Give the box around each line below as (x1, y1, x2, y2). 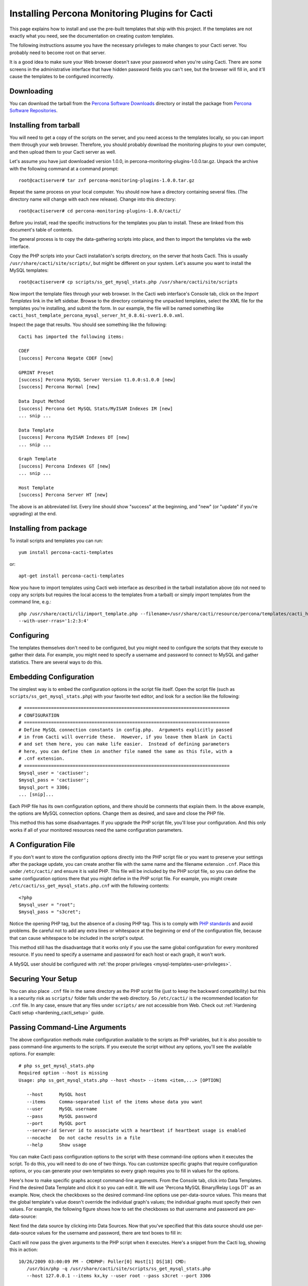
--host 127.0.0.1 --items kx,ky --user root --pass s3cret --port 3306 (26, 1273, 211, 1279)
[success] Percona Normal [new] (18, 384, 100, 390)
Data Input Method (18, 399, 65, 404)
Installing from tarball (9, 121, 80, 130)
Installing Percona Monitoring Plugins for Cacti (9, 8, 213, 19)
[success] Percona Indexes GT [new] (18, 463, 111, 469)
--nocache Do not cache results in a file (26, 1135, 141, 1140)
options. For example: (9, 1051, 56, 1057)
